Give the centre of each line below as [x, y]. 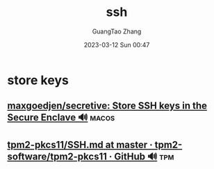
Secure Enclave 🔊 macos [61, 118]
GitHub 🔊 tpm [144, 156]
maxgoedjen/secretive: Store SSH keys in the [107, 106]
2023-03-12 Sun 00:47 [117, 45]
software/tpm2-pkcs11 [57, 156]
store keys [38, 80]
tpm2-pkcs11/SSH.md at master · [80, 144]
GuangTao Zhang [117, 31]
